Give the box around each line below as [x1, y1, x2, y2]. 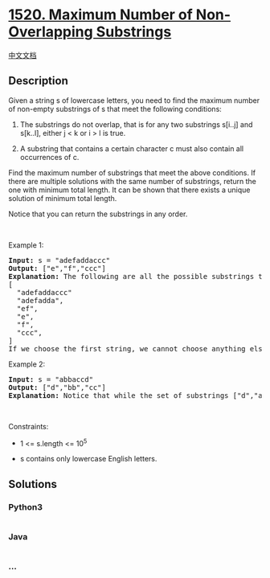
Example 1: [8, 240, 44, 250]
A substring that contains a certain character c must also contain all [19, 143, 244, 154]
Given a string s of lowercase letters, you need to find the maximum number [8, 95, 260, 105]
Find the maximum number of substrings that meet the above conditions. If [8, 167, 256, 178]
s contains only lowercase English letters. [19, 454, 157, 464]
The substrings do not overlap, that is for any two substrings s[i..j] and [19, 119, 253, 129]
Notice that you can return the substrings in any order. [8, 209, 188, 219]
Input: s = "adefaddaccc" [8, 256, 111, 264]
